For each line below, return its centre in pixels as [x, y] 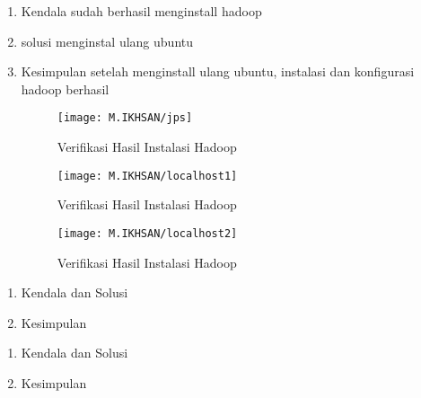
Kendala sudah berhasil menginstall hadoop [141, 11]
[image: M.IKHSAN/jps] [125, 118]
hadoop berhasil [65, 88]
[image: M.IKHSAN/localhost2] [147, 233]
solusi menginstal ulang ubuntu [107, 41]
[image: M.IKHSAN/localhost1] [147, 176]
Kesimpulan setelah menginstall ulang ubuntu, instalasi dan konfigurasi [218, 71]
